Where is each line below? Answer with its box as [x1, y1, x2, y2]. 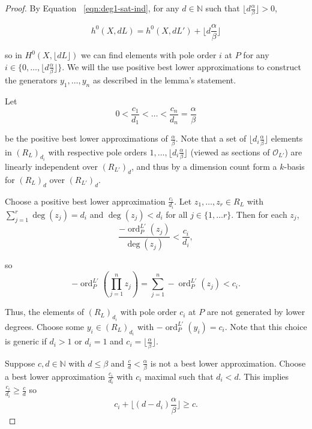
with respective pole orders [48, 145, 147, 158]
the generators [5, 74, 58, 86]
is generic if [5, 335, 47, 347]
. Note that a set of [175, 132, 247, 145]
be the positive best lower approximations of [5, 132, 168, 145]
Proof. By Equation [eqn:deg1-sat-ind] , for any [5, 2, 179, 14]
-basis [284, 160, 305, 172]
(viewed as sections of [190, 145, 270, 158]
